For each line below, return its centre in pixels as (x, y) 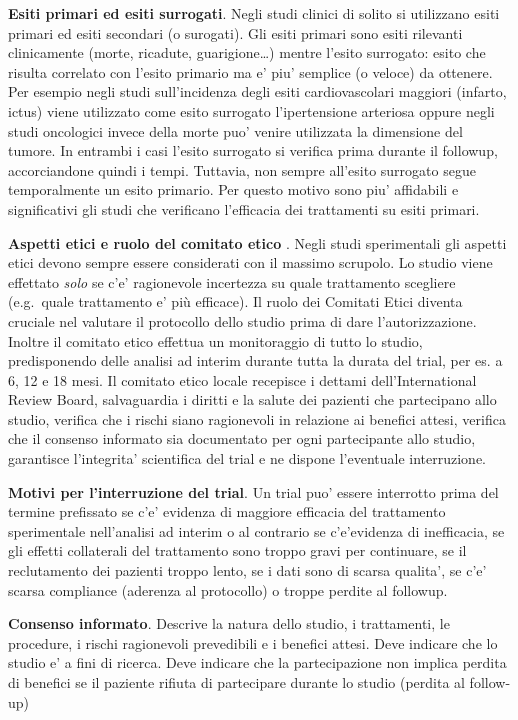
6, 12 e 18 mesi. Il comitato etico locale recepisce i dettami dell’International (242, 379)
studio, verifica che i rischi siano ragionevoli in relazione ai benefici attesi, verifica (257, 418)
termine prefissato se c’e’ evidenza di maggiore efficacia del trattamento (227, 511)
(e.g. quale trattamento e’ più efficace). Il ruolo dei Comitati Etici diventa (235, 301)
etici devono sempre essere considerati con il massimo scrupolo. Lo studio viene (250, 262)
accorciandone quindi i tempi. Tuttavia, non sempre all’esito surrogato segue (242, 169)
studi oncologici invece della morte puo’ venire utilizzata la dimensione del (235, 130)
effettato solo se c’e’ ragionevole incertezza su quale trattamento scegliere (232, 281)
